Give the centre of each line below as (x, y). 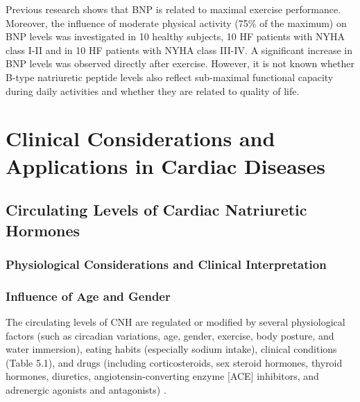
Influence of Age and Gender (88, 296)
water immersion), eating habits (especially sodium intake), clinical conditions (171, 349)
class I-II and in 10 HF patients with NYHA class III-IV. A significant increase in (179, 50)
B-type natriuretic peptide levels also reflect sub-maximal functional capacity (170, 77)
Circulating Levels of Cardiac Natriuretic (156, 210)
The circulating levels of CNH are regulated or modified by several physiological (175, 321)
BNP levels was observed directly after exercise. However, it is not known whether (180, 63)
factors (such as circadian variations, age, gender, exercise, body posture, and (170, 335)
